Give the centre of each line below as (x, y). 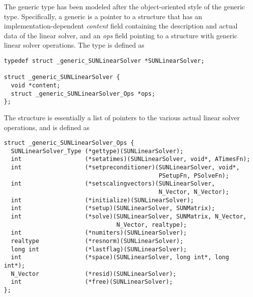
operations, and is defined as (47, 127)
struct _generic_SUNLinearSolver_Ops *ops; (83, 94)
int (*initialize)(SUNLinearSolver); (102, 200)
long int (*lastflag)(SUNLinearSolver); (99, 249)
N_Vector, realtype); (152, 225)
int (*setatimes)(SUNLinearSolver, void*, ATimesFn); (131, 159)
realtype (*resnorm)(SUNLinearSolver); (97, 241)
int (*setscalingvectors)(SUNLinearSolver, (113, 184)
